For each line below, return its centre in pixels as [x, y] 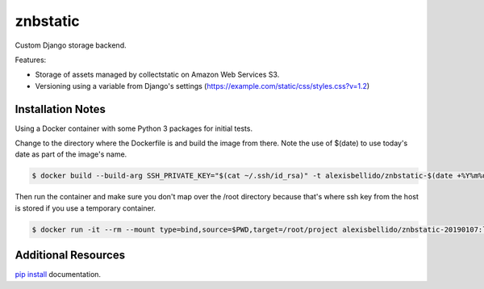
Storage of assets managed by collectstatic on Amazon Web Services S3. [157, 75]
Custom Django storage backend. [71, 45]
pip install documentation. [58, 274]
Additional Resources [70, 255]
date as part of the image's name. [71, 154]
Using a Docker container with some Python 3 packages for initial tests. [134, 128]
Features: [31, 60]
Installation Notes [60, 109]
